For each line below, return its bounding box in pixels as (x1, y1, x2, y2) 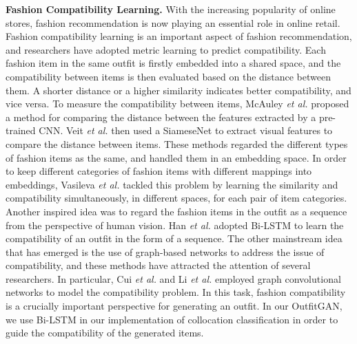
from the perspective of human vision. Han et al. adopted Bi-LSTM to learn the (6, 217, 344, 232)
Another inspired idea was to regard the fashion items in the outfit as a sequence (6, 204, 347, 218)
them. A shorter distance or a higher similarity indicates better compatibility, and (6, 83, 351, 97)
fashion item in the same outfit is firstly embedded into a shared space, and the (6, 56, 341, 70)
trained (6, 123, 36, 138)
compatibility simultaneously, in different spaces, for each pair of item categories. (6, 191, 347, 205)
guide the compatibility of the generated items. (6, 325, 204, 340)
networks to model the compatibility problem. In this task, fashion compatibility (6, 285, 346, 299)
